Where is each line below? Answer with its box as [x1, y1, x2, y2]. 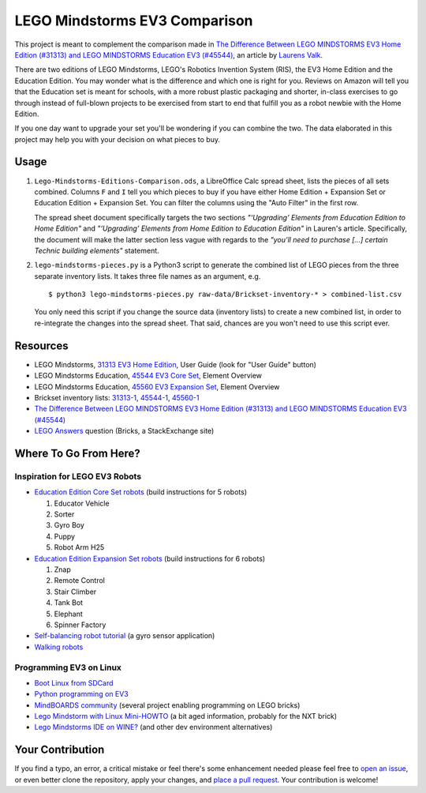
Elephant [54, 609, 83, 618]
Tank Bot [54, 598, 83, 607]
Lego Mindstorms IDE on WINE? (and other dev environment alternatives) [34, 723, 273, 732]
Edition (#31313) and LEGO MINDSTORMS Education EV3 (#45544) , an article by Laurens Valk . [14, 50, 323, 59]
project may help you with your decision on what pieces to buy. [14, 134, 221, 144]
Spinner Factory [54, 620, 106, 630]
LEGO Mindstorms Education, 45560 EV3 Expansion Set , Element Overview [34, 381, 280, 391]
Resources [14, 339, 69, 352]
